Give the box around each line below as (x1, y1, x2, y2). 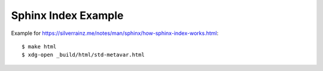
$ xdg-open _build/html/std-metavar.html (22, 51, 145, 59)
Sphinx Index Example (11, 9, 124, 22)
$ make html (22, 43, 57, 50)
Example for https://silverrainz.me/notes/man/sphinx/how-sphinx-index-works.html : (11, 30, 218, 37)
